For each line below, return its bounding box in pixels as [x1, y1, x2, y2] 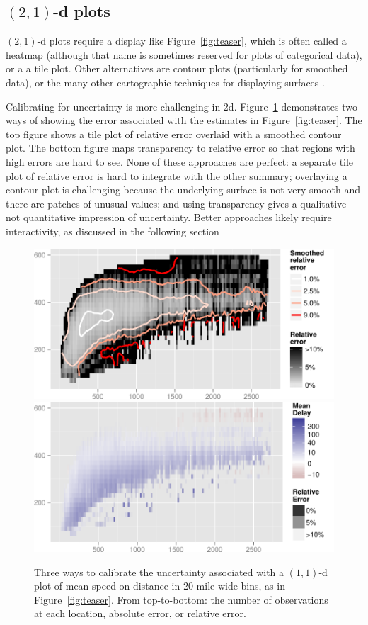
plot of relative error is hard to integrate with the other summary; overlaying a [6, 168, 347, 183]
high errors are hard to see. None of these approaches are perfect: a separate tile [6, 154, 354, 169]
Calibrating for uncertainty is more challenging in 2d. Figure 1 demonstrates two [6, 98, 357, 113]
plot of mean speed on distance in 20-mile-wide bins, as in [34, 578, 285, 593]
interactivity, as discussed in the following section [6, 223, 219, 238]
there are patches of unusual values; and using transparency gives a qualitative [6, 196, 347, 210]
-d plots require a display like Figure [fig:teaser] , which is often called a [37, 33, 347, 48]
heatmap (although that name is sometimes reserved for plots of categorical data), [6, 47, 362, 62]
